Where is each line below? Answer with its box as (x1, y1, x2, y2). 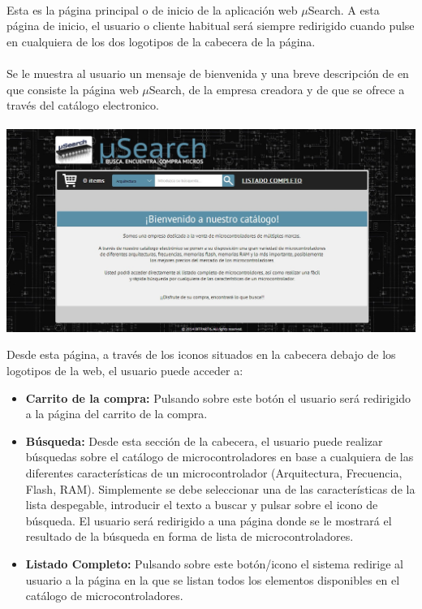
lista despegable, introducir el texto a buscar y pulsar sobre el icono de (25, 496, 378, 513)
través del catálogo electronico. (6, 97, 159, 114)
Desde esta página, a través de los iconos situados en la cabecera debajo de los (6, 346, 396, 363)
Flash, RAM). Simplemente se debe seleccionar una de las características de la (25, 480, 416, 497)
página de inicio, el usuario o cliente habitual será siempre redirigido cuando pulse (6, 17, 415, 34)
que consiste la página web (6, 80, 139, 97)
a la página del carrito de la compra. (25, 405, 208, 422)
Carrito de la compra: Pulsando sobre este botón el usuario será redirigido (25, 389, 411, 406)
